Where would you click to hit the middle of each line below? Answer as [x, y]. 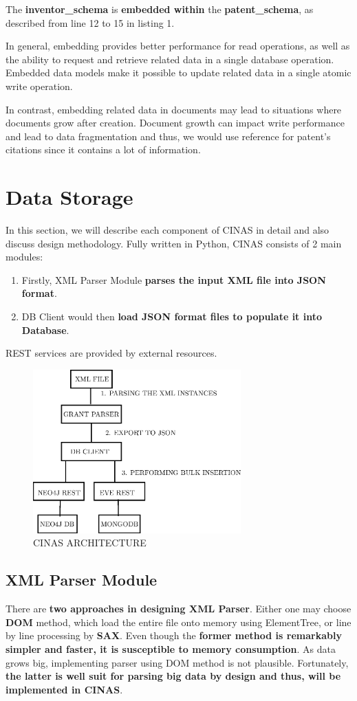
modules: [24, 257]
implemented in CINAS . [64, 689]
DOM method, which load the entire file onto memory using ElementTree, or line [178, 622]
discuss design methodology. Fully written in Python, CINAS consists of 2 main [174, 243]
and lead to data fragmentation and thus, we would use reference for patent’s [168, 136]
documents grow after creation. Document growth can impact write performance [175, 123]
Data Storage [69, 197]
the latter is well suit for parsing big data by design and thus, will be [173, 676]
